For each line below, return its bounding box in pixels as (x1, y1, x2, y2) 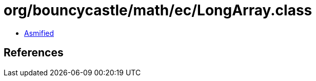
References (4, 46, 64, 59)
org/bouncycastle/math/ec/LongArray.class (4, 2, 312, 19)
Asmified (24, 28, 54, 37)
